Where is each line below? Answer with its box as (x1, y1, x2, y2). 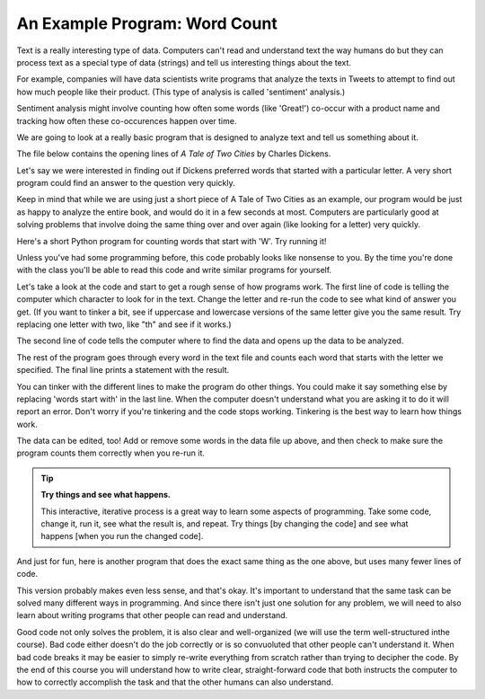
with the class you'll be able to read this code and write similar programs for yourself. (16, 265, 332, 276)
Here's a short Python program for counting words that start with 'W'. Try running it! (16, 235, 327, 246)
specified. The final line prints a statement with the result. (16, 365, 229, 376)
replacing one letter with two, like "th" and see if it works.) (16, 319, 233, 330)
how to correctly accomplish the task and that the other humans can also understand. (16, 677, 334, 687)
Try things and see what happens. (40, 490, 171, 500)
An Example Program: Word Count (16, 13, 278, 33)
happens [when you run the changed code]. (40, 531, 204, 542)
